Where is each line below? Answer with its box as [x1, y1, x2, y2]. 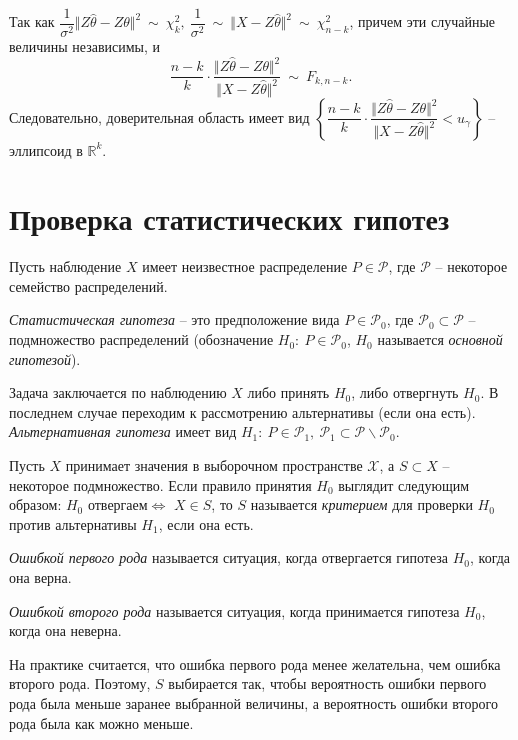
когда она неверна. [9, 620, 122, 641]
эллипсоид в [9, 139, 83, 160]
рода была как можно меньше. [9, 712, 194, 733]
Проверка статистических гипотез [9, 198, 450, 239]
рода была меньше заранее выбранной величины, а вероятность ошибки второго [9, 692, 498, 713]
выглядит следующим [338, 474, 470, 495]
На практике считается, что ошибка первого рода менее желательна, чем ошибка [9, 653, 501, 674]
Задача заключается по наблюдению [9, 382, 227, 403]
